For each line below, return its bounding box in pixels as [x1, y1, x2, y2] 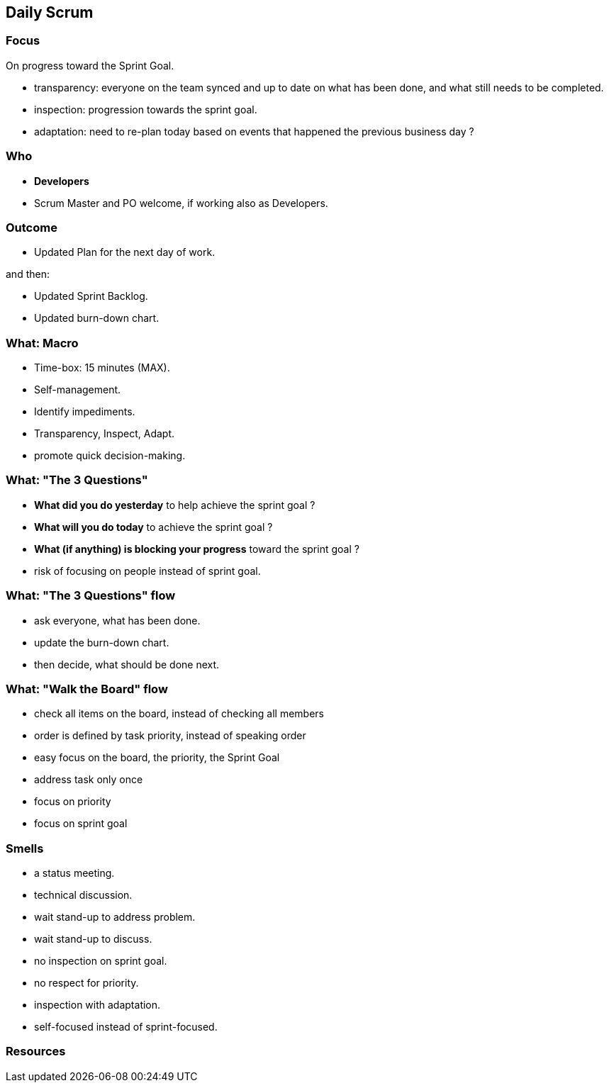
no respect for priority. [34, 977, 139, 989]
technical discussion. [34, 889, 133, 902]
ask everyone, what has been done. [34, 614, 201, 627]
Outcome [6, 220, 57, 235]
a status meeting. [34, 867, 115, 880]
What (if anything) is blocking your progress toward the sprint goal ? [34, 542, 359, 555]
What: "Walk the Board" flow [6, 681, 168, 696]
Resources [6, 1044, 66, 1059]
